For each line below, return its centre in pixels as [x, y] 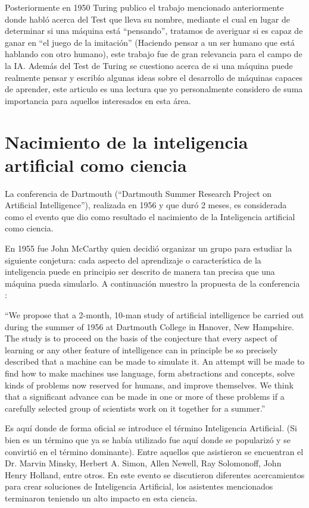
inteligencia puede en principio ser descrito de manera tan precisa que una [140, 272]
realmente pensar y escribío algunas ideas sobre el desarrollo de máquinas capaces [154, 77]
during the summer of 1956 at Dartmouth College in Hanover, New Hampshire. [149, 326]
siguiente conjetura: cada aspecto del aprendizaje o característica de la [133, 260]
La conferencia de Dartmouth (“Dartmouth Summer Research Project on [138, 193]
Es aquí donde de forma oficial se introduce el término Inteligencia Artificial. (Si [151, 428]
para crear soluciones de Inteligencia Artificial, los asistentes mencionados [139, 486]
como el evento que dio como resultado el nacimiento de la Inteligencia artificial [150, 216]
